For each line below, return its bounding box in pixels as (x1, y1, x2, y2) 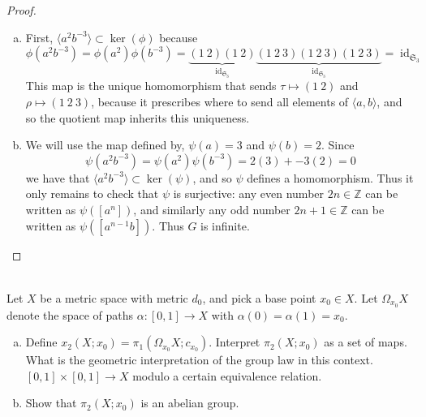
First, (25, 28, 54, 45)
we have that (25, 169, 90, 186)
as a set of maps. (324, 333, 407, 350)
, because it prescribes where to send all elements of (91, 93, 349, 110)
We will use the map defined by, (25, 136, 185, 153)
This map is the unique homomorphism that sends (25, 77, 277, 94)
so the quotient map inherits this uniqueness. (25, 109, 250, 126)
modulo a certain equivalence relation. (132, 367, 322, 384)
